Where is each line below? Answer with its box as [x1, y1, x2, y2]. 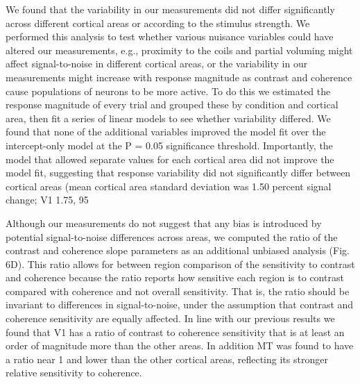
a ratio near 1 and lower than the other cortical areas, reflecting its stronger [6, 351, 328, 366]
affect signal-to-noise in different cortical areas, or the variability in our [6, 56, 308, 71]
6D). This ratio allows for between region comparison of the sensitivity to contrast [6, 256, 355, 271]
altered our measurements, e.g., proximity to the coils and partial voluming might [6, 42, 353, 57]
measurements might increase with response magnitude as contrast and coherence [6, 69, 352, 84]
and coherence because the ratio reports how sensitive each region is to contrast [6, 270, 344, 285]
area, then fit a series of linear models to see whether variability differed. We [6, 110, 331, 125]
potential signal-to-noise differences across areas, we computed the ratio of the [6, 229, 338, 244]
